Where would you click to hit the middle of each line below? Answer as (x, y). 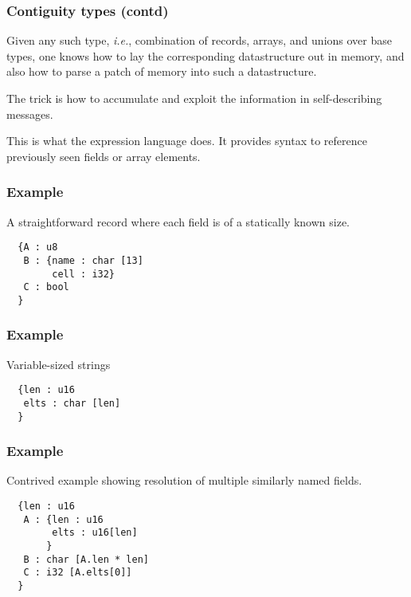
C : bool (46, 287)
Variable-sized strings (59, 364)
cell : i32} (84, 274)
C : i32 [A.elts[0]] (78, 573)
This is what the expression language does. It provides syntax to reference (187, 141)
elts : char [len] (72, 403)
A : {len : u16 (63, 519)
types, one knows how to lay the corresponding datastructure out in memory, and (205, 55)
